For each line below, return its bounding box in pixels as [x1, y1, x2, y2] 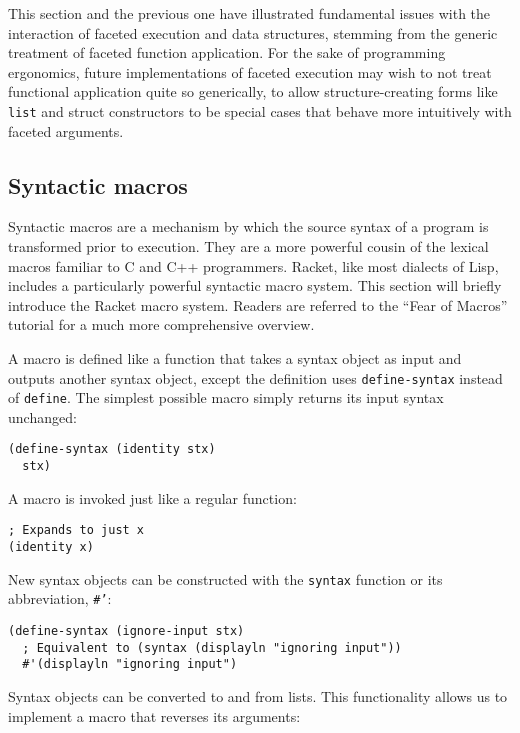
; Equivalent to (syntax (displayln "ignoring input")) [22, 640, 402, 655]
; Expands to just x [8, 523, 145, 538]
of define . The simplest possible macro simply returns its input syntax [8, 387, 444, 408]
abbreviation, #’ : [8, 588, 112, 609]
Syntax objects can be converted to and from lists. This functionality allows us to [8, 685, 508, 706]
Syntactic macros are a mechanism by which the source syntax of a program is [8, 216, 489, 237]
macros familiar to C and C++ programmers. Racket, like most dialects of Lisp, [8, 255, 499, 276]
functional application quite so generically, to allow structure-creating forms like [8, 81, 498, 102]
